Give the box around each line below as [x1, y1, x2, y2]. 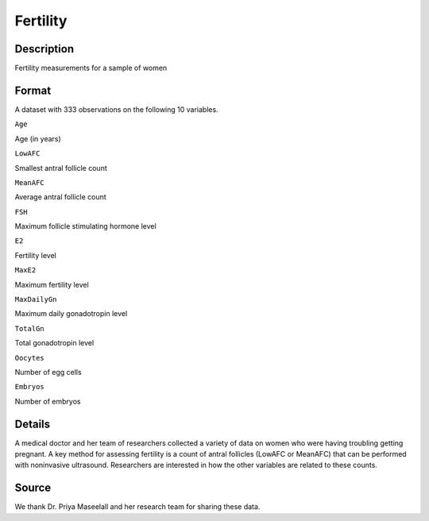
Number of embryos [14, 396, 81, 406]
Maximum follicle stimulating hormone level [14, 222, 157, 231]
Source [14, 481, 52, 495]
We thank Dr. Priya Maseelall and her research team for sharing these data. [14, 502, 261, 511]
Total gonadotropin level [14, 338, 95, 348]
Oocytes [14, 353, 45, 362]
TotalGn [14, 324, 45, 333]
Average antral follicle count [14, 192, 106, 202]
